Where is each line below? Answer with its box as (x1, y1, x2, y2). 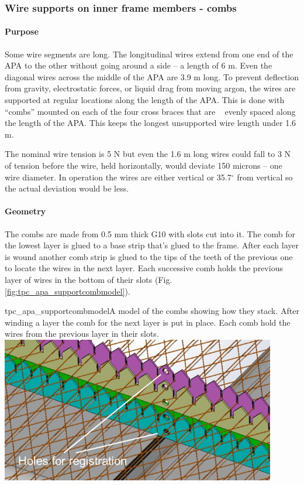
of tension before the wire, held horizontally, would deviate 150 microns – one (5, 159, 282, 171)
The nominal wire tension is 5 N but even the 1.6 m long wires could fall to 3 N (5, 148, 291, 160)
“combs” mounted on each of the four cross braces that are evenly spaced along (5, 105, 296, 117)
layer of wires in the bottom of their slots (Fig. (5, 273, 172, 285)
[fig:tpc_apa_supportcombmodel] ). (5, 285, 130, 297)
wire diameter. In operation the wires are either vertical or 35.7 (5, 170, 232, 183)
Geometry (5, 205, 46, 217)
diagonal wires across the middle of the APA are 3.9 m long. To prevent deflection (5, 70, 299, 83)
